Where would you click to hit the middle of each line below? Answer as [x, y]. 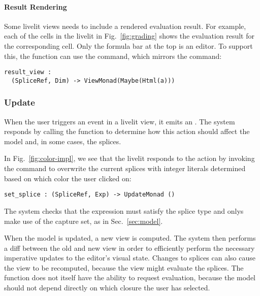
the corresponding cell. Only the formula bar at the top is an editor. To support [128, 45]
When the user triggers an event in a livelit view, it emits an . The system [120, 121]
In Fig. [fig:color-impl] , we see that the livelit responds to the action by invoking [129, 158]
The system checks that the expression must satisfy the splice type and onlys [124, 210]
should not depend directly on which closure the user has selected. [107, 288]
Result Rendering [36, 6]
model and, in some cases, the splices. [63, 141]
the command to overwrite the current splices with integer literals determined [125, 168]
